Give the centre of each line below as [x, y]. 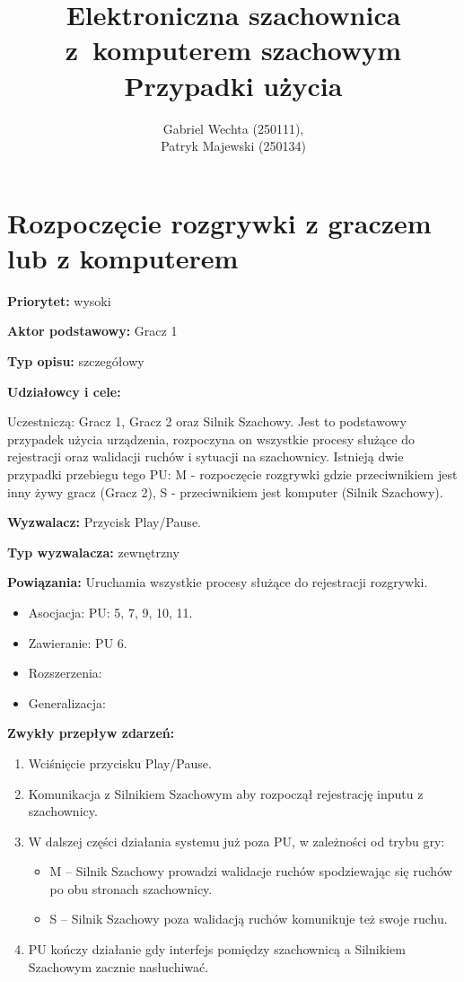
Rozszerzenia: [65, 673]
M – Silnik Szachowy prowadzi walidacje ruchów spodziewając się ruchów [251, 871]
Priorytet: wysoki [59, 300]
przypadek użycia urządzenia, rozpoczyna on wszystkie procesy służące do [211, 438]
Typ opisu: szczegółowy [76, 361]
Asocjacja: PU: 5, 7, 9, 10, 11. [110, 612]
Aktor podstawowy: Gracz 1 [92, 331]
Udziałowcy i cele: [64, 391]
